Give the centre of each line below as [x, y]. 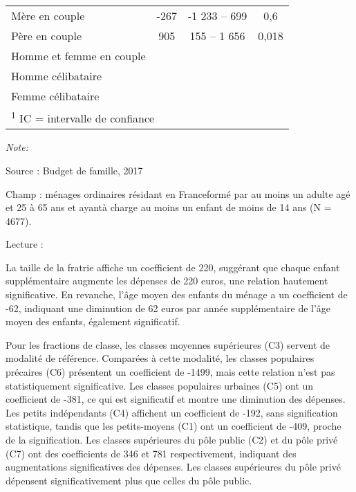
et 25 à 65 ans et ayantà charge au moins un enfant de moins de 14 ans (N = [169, 207]
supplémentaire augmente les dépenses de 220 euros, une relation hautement [167, 281]
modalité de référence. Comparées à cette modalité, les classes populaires [160, 358]
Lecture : [25, 244]
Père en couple [47, 36]
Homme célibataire [57, 76]
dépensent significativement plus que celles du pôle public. [129, 480]
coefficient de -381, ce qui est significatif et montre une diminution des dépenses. [176, 399]
